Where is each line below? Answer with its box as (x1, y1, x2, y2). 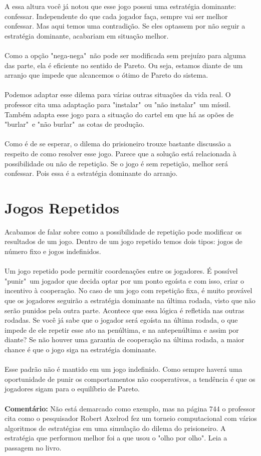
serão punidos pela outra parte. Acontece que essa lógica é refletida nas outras (5, 305, 244, 315)
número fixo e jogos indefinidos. (5, 246, 101, 256)
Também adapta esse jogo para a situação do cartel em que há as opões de (5, 109, 234, 119)
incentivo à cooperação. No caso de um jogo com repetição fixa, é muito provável (5, 285, 252, 296)
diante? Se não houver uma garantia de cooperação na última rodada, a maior (5, 334, 244, 345)
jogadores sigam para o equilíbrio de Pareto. (5, 383, 140, 394)
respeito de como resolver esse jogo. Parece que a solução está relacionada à (5, 148, 236, 158)
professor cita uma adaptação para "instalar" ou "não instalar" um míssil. (5, 99, 231, 109)
